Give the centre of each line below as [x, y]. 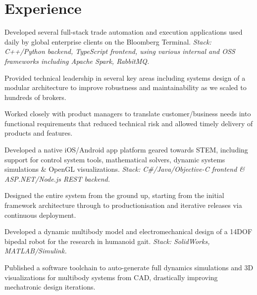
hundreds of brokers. [35, 97]
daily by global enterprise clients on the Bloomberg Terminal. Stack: [108, 41]
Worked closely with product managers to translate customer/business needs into [128, 114]
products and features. [39, 133]
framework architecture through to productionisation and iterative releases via [123, 205]
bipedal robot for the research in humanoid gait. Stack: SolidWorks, [107, 241]
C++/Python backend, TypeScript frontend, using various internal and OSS [120, 51]
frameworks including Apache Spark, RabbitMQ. [77, 61]
